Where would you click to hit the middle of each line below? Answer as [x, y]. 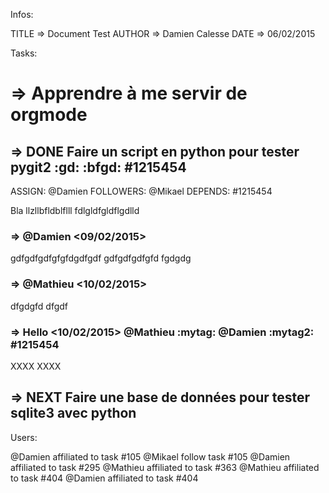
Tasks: [24, 53]
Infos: [22, 14]
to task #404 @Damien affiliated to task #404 [104, 478]
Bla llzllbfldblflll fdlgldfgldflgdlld [75, 210]
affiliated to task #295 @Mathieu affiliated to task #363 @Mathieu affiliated [165, 467]
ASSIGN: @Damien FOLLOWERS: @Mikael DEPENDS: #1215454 [141, 191]
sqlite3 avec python [73, 413]
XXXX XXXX [36, 366]
